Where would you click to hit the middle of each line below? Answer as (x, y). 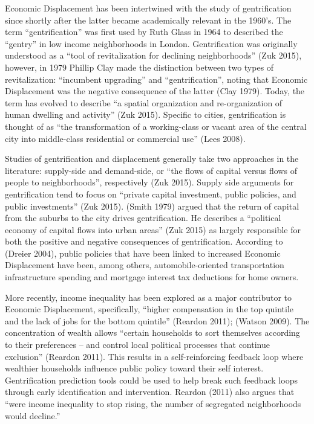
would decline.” (33, 415)
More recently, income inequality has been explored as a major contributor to (149, 297)
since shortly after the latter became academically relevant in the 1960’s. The (148, 20)
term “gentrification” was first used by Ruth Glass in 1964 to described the (144, 32)
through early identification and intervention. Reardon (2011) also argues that (150, 392)
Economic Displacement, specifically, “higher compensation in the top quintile (149, 309)
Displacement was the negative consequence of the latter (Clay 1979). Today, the (155, 91)
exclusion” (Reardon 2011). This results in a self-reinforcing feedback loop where (154, 356)
